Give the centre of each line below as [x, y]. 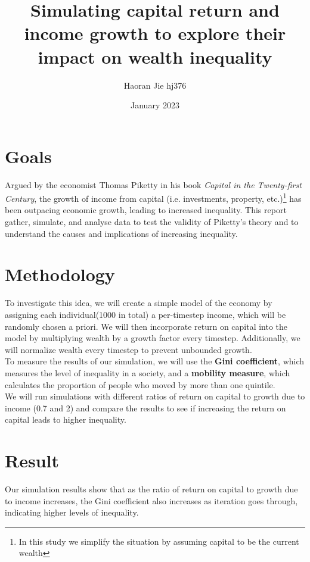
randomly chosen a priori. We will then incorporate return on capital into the [146, 326]
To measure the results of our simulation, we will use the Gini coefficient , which [155, 361]
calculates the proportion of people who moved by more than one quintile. [140, 384]
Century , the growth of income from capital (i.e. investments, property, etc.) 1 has [153, 197]
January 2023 [155, 105]
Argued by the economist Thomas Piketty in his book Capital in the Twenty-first [153, 184]
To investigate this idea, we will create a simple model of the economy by [139, 303]
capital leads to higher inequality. [66, 419]
